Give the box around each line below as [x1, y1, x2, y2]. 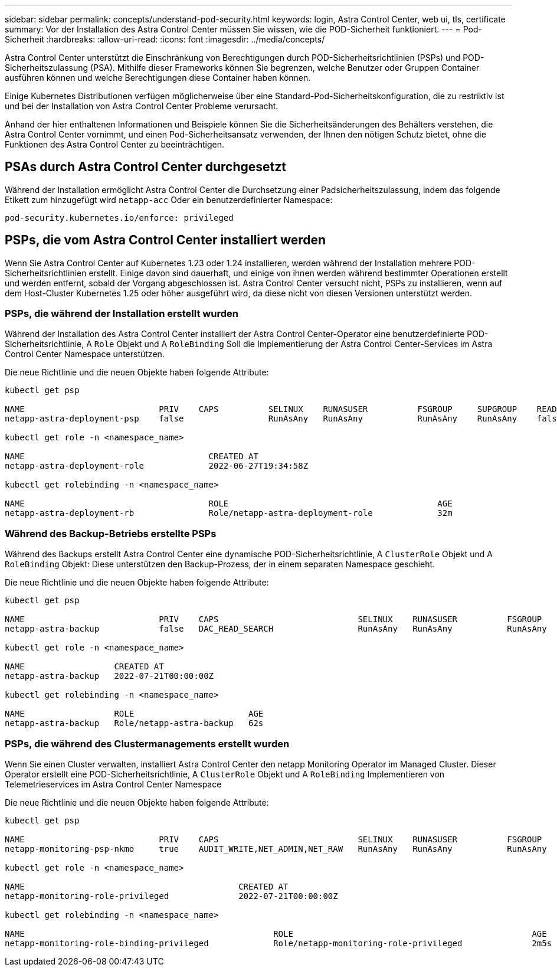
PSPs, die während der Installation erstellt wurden [5, 308, 238, 320]
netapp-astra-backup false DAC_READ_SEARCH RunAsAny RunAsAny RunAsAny [5, 624, 547, 634]
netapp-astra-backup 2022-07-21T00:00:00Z [5, 671, 214, 681]
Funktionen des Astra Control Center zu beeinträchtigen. [5, 139, 225, 149]
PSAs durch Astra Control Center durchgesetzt [5, 159, 286, 175]
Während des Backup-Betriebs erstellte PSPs [5, 527, 217, 540]
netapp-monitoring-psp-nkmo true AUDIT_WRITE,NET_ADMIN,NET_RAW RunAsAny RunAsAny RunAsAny [5, 844, 547, 854]
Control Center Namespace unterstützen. [5, 349, 165, 359]
